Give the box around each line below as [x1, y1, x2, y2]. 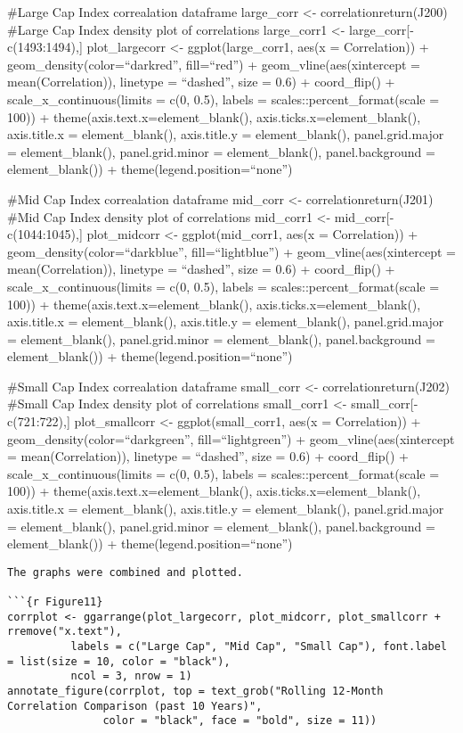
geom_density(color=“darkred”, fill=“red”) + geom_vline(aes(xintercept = [7, 54, 420, 73]
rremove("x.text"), [7, 625, 122, 638]
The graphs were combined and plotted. [7, 565, 243, 579]
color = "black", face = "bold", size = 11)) [102, 714, 378, 728]
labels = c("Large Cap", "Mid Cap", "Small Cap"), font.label [70, 640, 447, 654]
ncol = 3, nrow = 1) [70, 670, 192, 683]
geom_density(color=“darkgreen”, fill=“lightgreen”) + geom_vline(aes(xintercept [7, 429, 455, 448]
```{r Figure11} [7, 596, 103, 609]
